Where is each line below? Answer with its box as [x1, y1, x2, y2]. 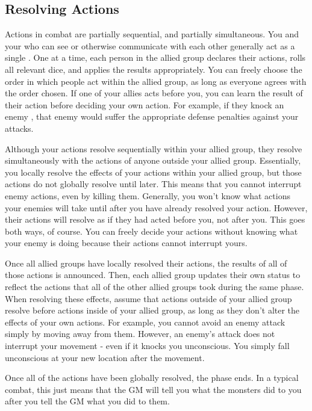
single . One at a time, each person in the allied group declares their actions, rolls [5, 51, 306, 64]
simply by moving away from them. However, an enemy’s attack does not [5, 327, 275, 340]
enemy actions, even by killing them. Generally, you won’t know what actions [5, 189, 290, 202]
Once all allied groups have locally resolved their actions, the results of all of [5, 256, 287, 269]
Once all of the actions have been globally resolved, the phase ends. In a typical [5, 371, 299, 384]
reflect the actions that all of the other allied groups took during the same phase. [5, 280, 304, 293]
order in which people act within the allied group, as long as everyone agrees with [5, 75, 307, 87]
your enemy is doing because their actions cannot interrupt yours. [5, 236, 248, 249]
